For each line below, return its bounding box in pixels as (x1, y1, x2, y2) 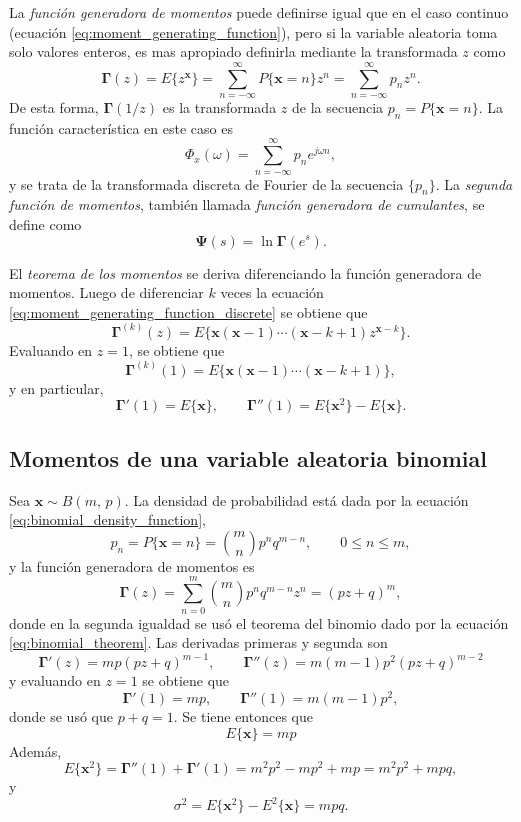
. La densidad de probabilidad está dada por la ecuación (124, 489, 469, 510)
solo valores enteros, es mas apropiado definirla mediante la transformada (9, 41, 458, 62)
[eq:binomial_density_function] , (9, 509, 206, 530)
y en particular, (9, 377, 104, 398)
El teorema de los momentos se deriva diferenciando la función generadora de (9, 262, 482, 283)
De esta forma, (9, 96, 99, 117)
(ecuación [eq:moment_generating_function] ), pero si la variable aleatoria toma (9, 21, 498, 42)
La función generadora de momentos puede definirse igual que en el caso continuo (9, 2, 509, 22)
